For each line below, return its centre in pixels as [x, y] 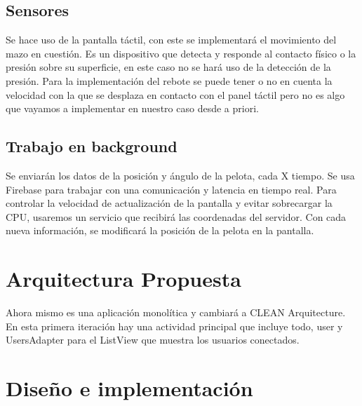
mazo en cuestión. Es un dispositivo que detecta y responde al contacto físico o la [181, 53]
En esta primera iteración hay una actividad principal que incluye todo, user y [174, 326]
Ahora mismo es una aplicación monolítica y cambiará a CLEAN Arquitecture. [176, 312]
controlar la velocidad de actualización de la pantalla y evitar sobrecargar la [169, 203]
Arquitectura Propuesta [123, 279]
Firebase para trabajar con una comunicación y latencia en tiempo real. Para [171, 189]
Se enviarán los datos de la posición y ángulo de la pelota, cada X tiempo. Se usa [180, 175]
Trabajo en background [92, 146]
